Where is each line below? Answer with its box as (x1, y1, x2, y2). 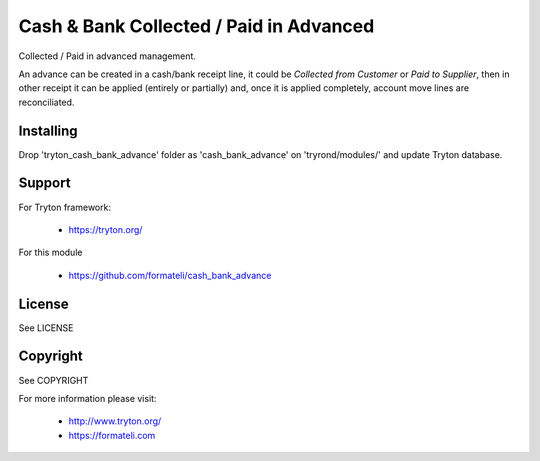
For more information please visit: (18, 392, 157, 404)
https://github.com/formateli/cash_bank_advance (68, 269, 272, 281)
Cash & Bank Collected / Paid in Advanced (18, 15, 375, 37)
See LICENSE (18, 321, 74, 334)
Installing (18, 122, 79, 139)
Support (18, 175, 71, 192)
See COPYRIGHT (18, 374, 89, 386)
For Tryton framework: (18, 201, 112, 213)
